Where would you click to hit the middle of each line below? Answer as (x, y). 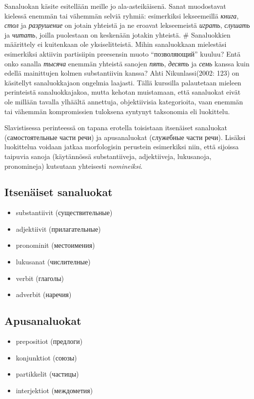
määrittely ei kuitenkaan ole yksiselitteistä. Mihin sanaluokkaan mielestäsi (116, 44)
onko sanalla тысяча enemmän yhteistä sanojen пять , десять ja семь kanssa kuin (127, 63)
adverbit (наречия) (44, 294)
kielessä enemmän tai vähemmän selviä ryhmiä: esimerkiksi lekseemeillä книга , (122, 15)
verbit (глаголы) (40, 278)
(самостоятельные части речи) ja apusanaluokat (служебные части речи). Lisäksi (125, 137)
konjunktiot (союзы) (46, 357)
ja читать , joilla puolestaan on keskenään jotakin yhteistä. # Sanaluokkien (117, 34)
